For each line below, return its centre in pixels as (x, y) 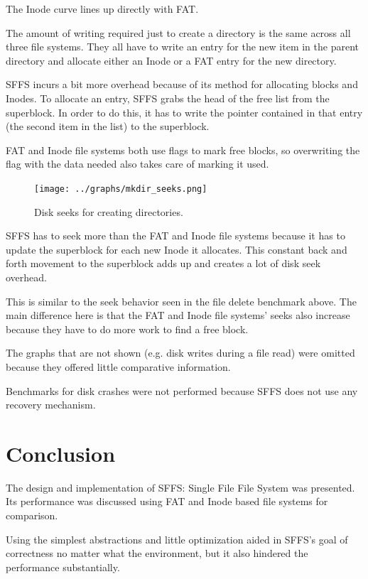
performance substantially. (63, 567)
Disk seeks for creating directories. (109, 211)
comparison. (32, 515)
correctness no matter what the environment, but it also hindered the (157, 553)
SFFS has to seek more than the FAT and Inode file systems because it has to (175, 236)
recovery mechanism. (51, 405)
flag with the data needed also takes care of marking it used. (137, 164)
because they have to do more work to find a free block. (127, 329)
